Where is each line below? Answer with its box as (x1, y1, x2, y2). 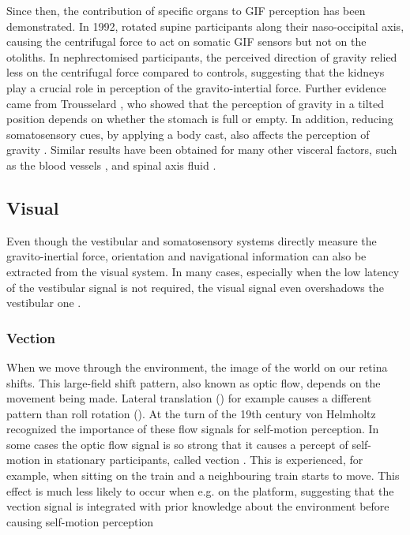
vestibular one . (6, 294, 81, 311)
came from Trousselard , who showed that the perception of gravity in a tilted (6, 95, 384, 111)
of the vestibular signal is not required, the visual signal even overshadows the (6, 279, 384, 295)
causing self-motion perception (6, 513, 154, 529)
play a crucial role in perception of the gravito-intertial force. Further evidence (6, 79, 386, 95)
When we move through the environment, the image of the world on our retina (6, 358, 388, 375)
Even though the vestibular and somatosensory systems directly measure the (6, 232, 377, 249)
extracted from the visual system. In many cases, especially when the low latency (6, 263, 400, 279)
